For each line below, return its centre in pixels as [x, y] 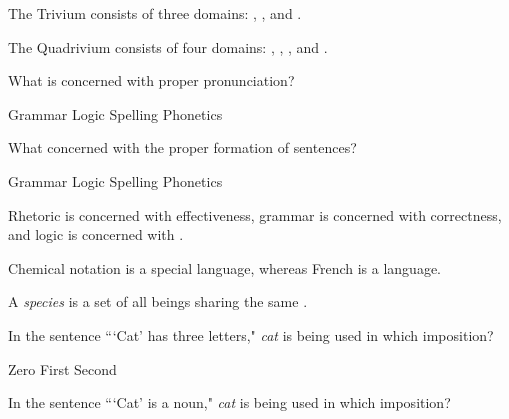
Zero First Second [62, 368]
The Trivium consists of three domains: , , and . [155, 13]
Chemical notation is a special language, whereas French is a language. [225, 267]
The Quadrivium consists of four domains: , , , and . [168, 46]
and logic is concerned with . [96, 234]
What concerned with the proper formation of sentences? [182, 147]
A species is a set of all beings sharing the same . [158, 301]
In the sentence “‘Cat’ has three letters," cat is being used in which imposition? [251, 334]
